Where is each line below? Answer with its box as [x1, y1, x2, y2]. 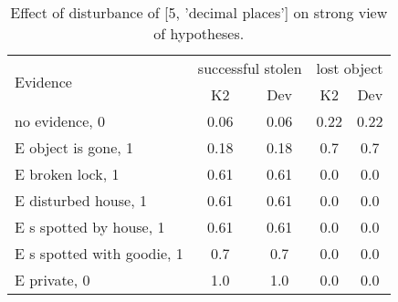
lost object [316, 57, 383, 78]
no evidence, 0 [15, 110, 106, 131]
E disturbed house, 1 [15, 190, 147, 211]
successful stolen [197, 57, 302, 78]
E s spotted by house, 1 [15, 216, 165, 237]
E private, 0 [15, 269, 90, 290]
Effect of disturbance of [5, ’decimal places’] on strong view [10, 2, 388, 23]
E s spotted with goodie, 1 [15, 243, 183, 264]
